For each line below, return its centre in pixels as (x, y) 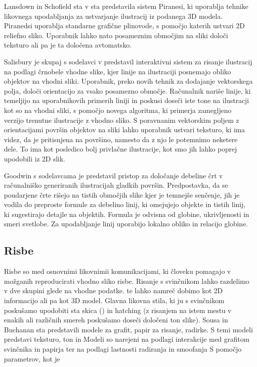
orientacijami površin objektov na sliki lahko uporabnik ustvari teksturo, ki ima (125, 130)
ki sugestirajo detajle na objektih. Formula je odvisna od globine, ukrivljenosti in (127, 214)
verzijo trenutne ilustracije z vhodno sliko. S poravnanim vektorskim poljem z (122, 120)
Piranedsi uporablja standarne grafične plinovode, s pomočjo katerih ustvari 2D (125, 26)
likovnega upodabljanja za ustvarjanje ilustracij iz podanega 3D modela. (113, 16)
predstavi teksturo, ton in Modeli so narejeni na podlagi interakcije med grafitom (127, 339)
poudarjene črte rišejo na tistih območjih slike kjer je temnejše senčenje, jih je (122, 194)
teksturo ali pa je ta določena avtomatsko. (68, 45)
